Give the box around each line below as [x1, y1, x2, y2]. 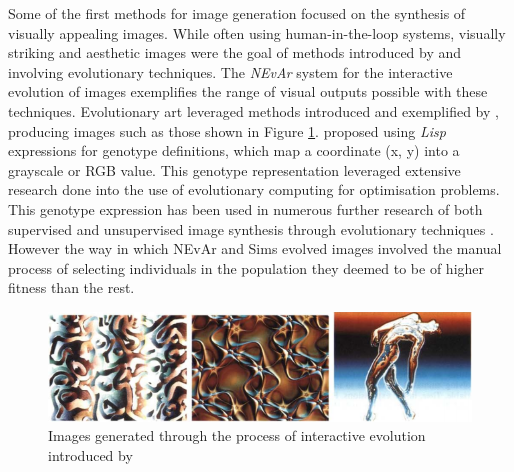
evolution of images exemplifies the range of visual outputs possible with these [8, 81, 488, 102]
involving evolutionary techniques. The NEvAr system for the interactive [8, 61, 453, 82]
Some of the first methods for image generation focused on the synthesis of [8, 3, 466, 23]
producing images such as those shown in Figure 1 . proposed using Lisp [8, 120, 446, 141]
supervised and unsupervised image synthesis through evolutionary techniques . [8, 218, 494, 239]
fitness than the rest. [8, 277, 135, 298]
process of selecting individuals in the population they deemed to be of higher [8, 257, 485, 278]
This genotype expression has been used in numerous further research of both [8, 198, 483, 219]
